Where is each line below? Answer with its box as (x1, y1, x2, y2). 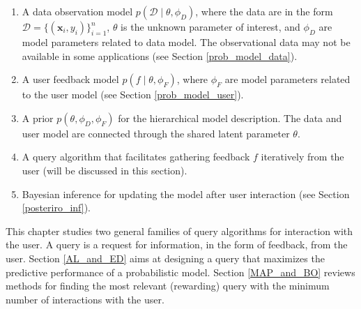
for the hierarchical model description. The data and (118, 110, 342, 125)
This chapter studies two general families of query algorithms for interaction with (6, 223, 353, 238)
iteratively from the (261, 149, 344, 164)
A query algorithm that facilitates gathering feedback (22, 149, 250, 164)
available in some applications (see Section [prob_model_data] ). (22, 48, 298, 63)
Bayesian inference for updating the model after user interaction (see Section (22, 186, 350, 201)
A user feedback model (22, 72, 119, 86)
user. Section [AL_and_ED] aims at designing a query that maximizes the (6, 250, 325, 265)
